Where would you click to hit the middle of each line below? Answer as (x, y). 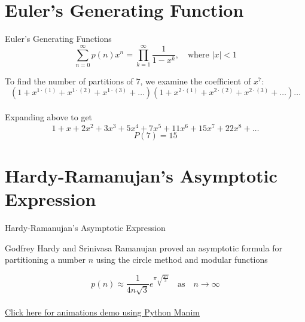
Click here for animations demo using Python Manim (102, 312)
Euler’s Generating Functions (58, 39)
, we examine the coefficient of (196, 80)
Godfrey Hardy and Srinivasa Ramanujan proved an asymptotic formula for (144, 247)
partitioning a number (45, 259)
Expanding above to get (49, 117)
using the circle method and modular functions (182, 259)
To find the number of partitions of (69, 80)
